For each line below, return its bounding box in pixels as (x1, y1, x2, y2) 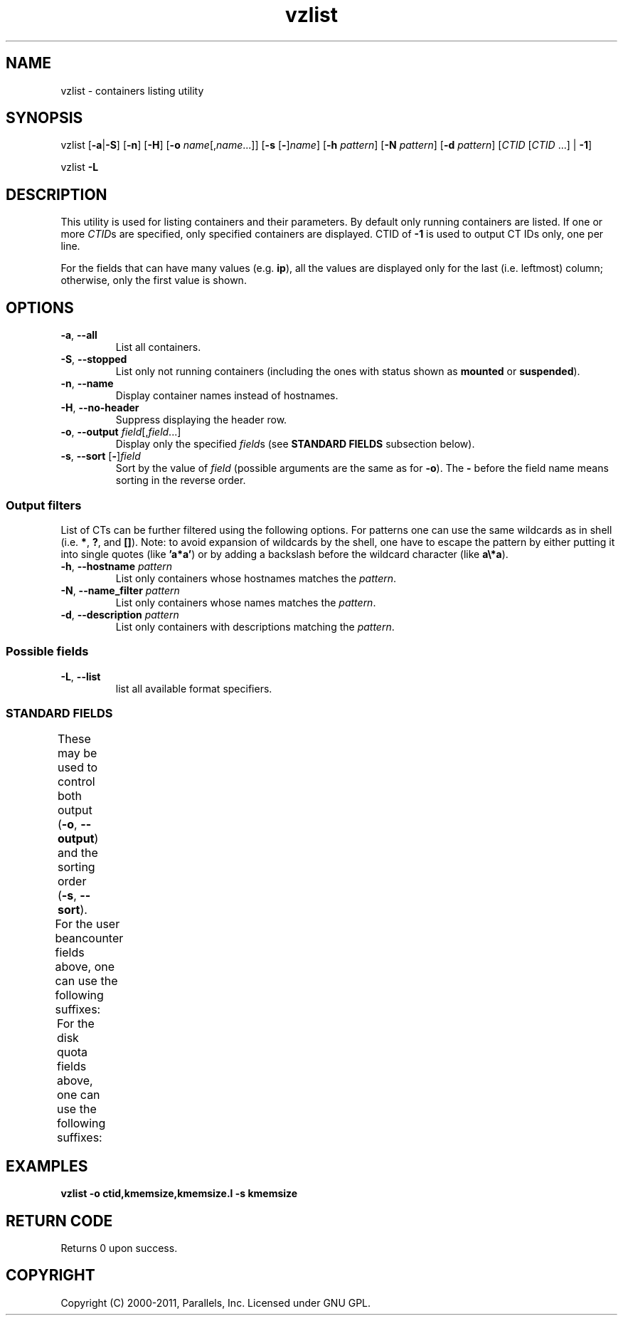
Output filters (6, 498, 82, 512)
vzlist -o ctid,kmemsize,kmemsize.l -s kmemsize (60, 1187, 298, 1200)
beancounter (55, 931, 124, 946)
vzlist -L (60, 161, 99, 174)
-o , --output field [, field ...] (60, 426, 181, 438)
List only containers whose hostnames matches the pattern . (115, 572, 397, 584)
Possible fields (6, 644, 89, 659)
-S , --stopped (60, 353, 127, 366)
